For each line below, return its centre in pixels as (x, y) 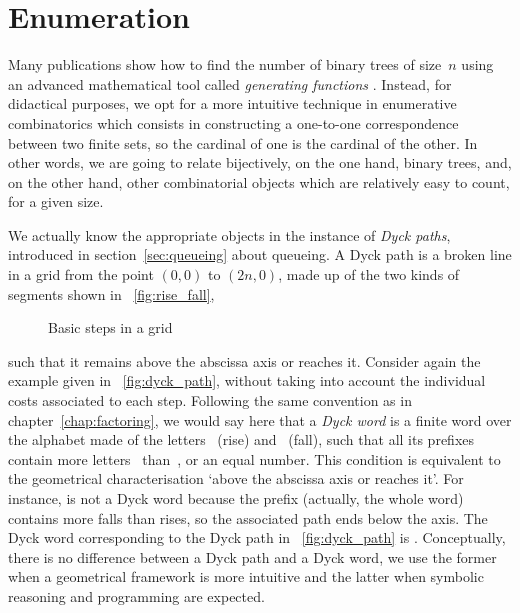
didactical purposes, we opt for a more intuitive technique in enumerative (232, 103)
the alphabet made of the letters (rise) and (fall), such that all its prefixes (241, 439)
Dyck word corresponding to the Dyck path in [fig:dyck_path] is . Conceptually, (257, 537)
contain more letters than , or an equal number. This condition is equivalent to (254, 458)
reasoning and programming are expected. (136, 595)
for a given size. (56, 201)
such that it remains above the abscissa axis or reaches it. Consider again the (244, 360)
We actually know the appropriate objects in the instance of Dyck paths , (229, 234)
